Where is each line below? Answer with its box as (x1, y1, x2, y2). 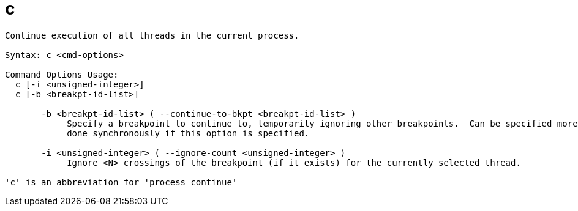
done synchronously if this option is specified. (67, 128, 310, 138)
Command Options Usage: (5, 69, 119, 80)
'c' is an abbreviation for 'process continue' (5, 177, 238, 187)
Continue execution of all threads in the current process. (5, 30, 299, 40)
